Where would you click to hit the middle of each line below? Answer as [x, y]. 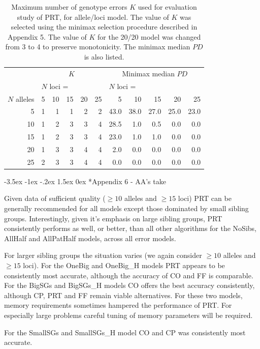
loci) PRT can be [205, 198]
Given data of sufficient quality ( [55, 198]
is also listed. [104, 56]
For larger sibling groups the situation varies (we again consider [103, 255]
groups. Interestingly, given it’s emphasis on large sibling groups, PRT [113, 218]
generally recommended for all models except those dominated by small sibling [126, 208]
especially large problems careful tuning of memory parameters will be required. [128, 315]
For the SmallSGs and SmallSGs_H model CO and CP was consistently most [125, 332]
